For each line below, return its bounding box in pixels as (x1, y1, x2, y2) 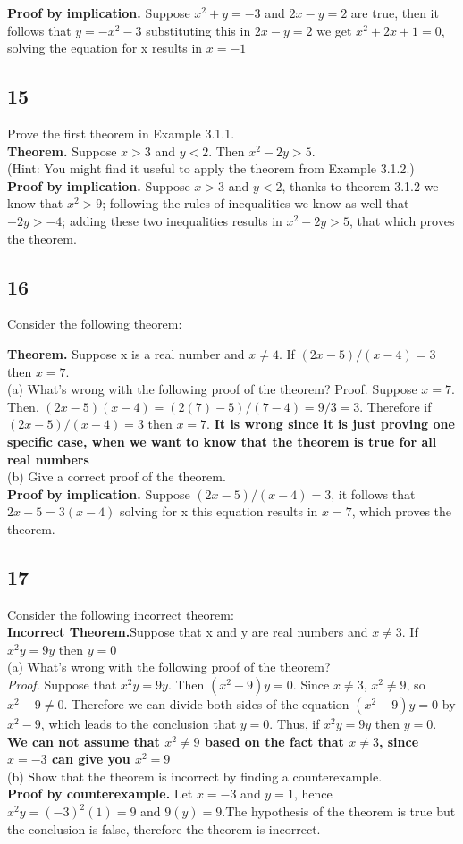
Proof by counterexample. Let (7, 784, 193, 803)
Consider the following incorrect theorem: (7, 605, 234, 623)
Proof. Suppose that (7, 675, 117, 694)
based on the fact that (204, 731, 344, 750)
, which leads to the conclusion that (40, 714, 237, 733)
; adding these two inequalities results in (62, 211, 282, 230)
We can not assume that (7, 731, 160, 750)
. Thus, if (269, 714, 320, 733)
